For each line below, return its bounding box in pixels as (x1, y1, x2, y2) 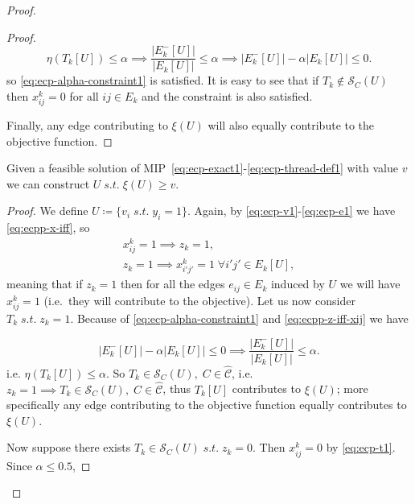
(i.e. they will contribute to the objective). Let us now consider (43, 291, 355, 308)
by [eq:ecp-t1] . (326, 439, 396, 456)
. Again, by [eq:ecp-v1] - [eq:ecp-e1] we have (187, 202, 396, 219)
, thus (162, 380, 191, 397)
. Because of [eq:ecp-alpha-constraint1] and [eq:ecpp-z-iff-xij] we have (70, 309, 409, 326)
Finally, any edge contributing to (6, 117, 168, 133)
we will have (339, 275, 401, 292)
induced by (270, 275, 325, 292)
